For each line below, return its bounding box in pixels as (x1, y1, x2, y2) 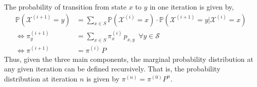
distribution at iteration (4, 73, 78, 83)
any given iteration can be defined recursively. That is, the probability (4, 63, 221, 74)
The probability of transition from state (4, 2, 126, 12)
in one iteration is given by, (149, 2, 234, 12)
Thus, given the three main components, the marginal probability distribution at (4, 53, 253, 64)
